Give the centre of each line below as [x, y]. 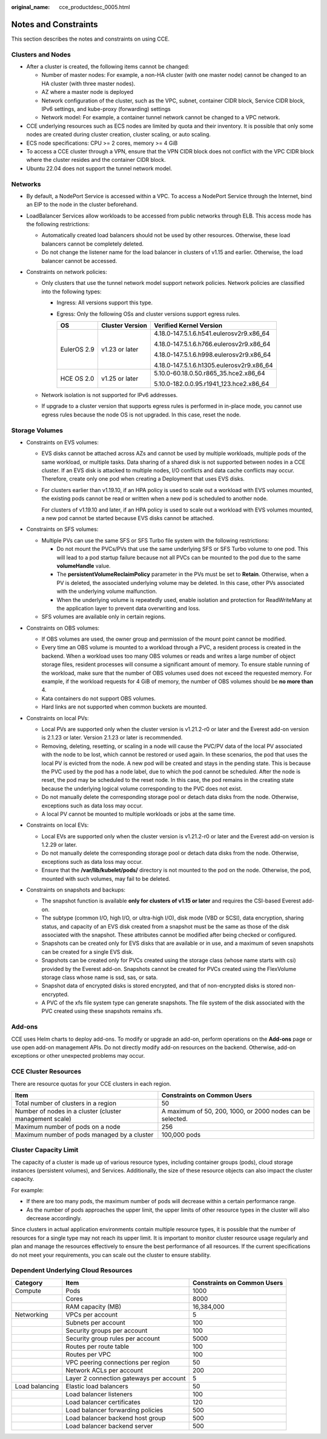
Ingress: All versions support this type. [105, 302]
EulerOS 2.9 [78, 349]
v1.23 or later [120, 349]
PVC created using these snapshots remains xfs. [102, 1011]
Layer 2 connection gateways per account [126, 1378]
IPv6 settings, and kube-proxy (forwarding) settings [106, 109]
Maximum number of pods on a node [68, 1126]
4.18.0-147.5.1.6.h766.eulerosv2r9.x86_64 [212, 344]
